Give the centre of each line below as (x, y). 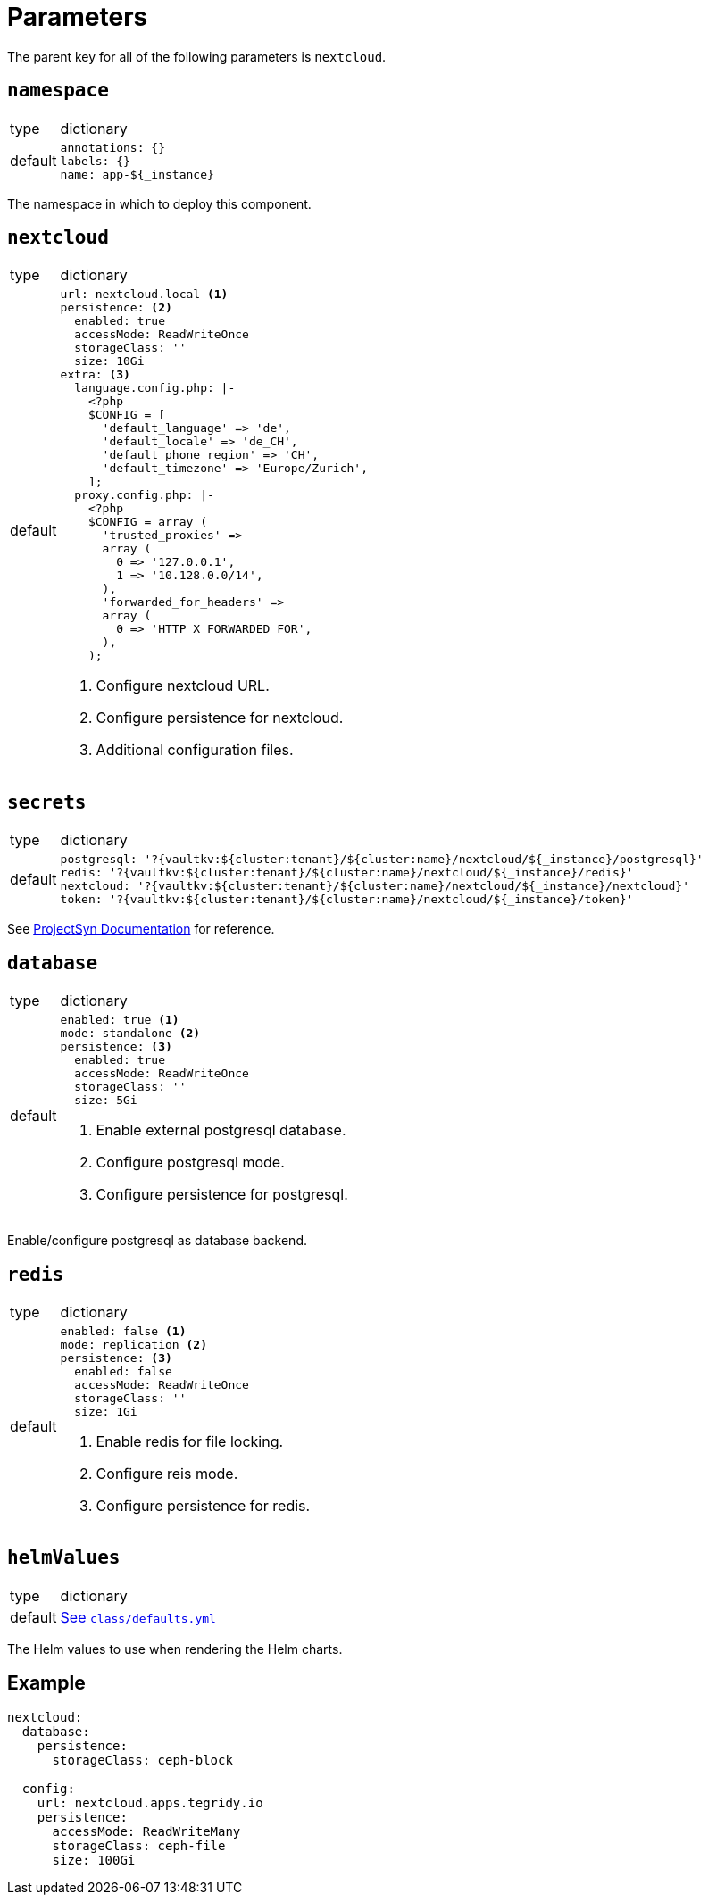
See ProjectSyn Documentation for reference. (141, 929)
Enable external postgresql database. (221, 1130)
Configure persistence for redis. (203, 1505)
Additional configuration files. (195, 750)
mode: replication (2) (133, 1344)
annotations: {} (112, 147)
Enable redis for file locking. (190, 1441)
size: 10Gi (109, 361)
